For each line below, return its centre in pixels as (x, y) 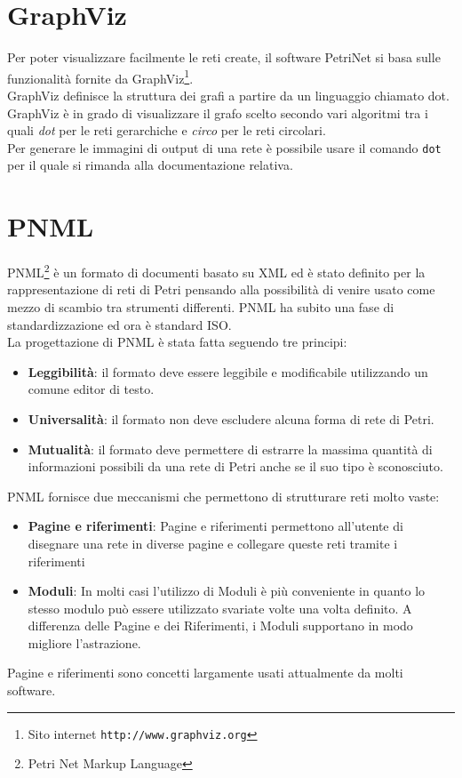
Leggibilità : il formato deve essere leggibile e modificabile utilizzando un (228, 371)
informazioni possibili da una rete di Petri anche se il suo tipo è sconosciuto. (235, 466)
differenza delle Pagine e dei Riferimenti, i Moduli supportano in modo (220, 626)
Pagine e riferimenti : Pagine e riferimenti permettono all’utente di (215, 526)
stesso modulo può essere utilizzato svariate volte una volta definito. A (220, 608)
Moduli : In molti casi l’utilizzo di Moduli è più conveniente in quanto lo (227, 591)
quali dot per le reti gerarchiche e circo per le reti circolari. (167, 130)
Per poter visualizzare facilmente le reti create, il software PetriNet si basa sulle (224, 57)
